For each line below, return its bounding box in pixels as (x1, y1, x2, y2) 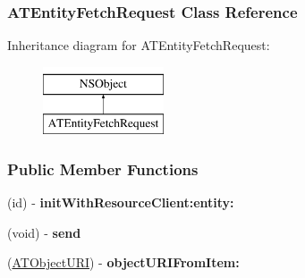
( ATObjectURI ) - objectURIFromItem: (7, 253, 240, 272)
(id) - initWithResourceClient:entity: (7, 193, 234, 212)
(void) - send (7, 223, 81, 241)
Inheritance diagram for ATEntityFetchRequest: (7, 36, 270, 55)
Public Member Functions (7, 157, 199, 180)
